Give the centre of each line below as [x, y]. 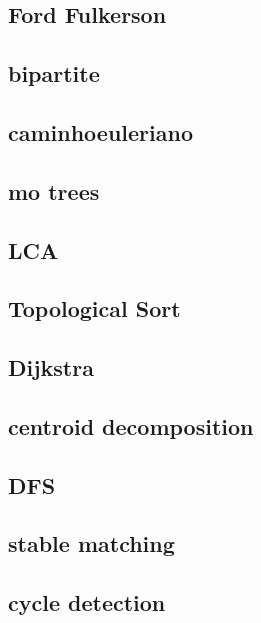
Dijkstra [51, 367]
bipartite [54, 73]
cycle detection [87, 602]
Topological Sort [94, 308]
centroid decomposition [131, 425]
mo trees [54, 190]
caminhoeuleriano [101, 131]
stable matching [91, 543]
